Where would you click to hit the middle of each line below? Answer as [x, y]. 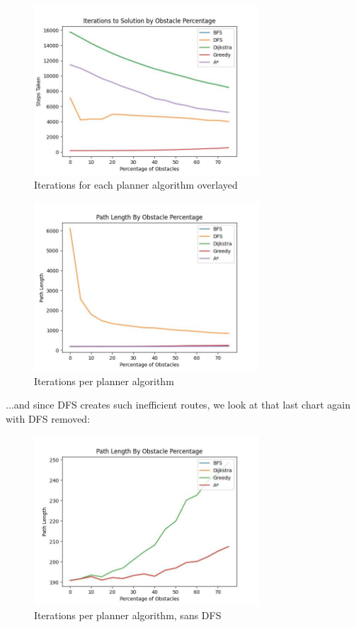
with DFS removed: [48, 418]
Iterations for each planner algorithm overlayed [136, 185]
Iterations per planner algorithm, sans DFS [128, 615]
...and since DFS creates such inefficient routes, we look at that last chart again [178, 405]
